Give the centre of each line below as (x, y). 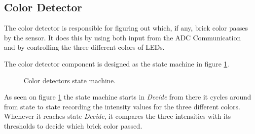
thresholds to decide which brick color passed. (73, 125)
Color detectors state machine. (70, 80)
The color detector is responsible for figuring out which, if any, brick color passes (126, 28)
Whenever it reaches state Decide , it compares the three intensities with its (118, 116)
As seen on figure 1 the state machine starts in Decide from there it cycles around (127, 97)
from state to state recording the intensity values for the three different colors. (122, 106)
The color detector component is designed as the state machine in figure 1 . (117, 63)
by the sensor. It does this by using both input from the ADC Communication (123, 37)
